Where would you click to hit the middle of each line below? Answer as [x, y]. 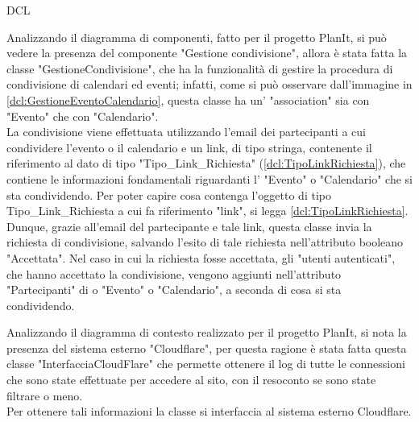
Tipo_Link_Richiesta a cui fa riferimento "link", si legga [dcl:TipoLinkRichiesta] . [207, 211]
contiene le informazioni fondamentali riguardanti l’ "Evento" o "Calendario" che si [210, 178]
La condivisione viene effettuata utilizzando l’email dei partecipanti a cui [186, 132]
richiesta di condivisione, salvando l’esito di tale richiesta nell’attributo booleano [205, 242]
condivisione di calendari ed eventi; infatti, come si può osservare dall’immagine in [209, 84]
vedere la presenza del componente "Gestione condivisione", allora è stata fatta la [207, 53]
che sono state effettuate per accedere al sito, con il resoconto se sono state [191, 380]
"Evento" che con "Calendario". [83, 116]
